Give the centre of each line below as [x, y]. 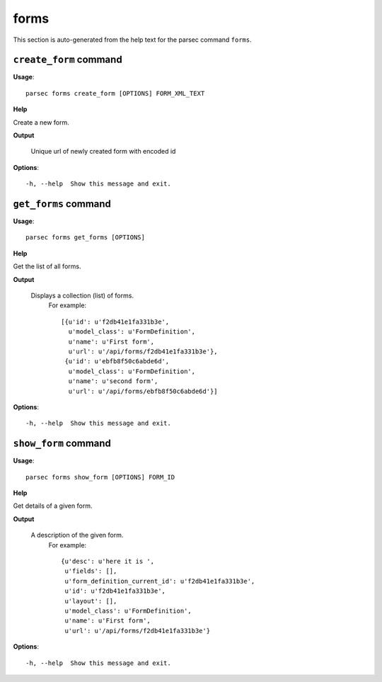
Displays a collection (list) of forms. [82, 296]
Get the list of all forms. [47, 266]
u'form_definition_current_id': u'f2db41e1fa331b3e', [160, 581]
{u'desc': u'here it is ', [108, 561]
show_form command [62, 444]
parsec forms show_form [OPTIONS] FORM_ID [100, 477]
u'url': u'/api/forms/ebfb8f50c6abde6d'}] [143, 391]
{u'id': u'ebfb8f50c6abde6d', [117, 362]
